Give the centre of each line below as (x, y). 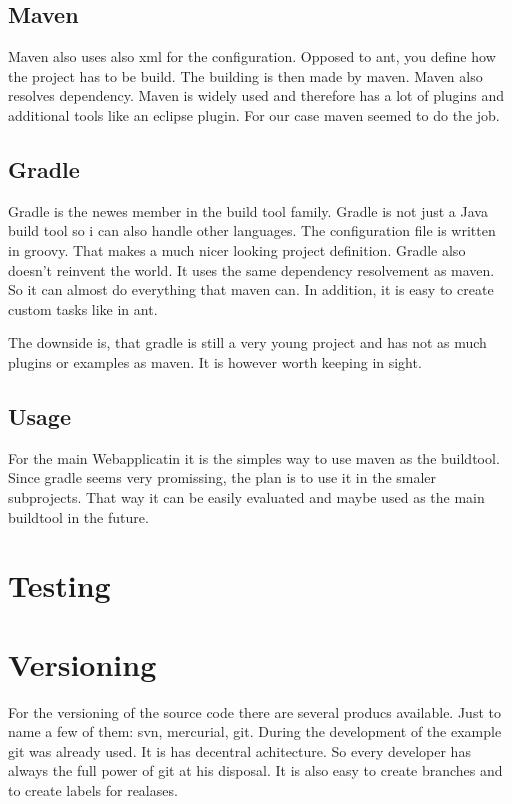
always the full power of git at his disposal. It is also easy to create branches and (255, 770)
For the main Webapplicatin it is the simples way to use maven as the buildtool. (254, 457)
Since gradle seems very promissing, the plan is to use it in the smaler (222, 477)
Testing (59, 585)
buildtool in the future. (78, 516)
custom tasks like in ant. (83, 308)
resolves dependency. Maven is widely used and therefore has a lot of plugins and (256, 95)
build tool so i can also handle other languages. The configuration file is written (252, 230)
